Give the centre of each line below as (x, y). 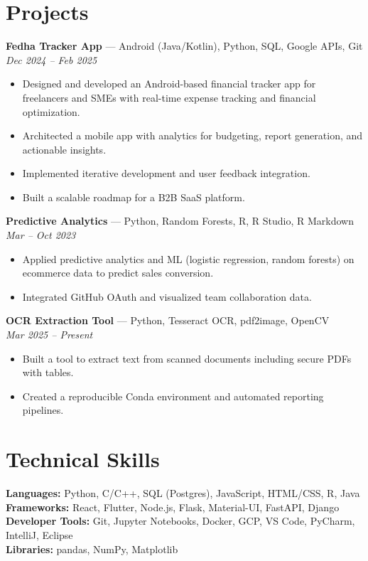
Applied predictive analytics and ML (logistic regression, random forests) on (188, 258)
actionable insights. (64, 149)
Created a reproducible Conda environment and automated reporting (173, 396)
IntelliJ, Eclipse (39, 534)
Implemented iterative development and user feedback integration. (166, 173)
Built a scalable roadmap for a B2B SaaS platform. (134, 197)
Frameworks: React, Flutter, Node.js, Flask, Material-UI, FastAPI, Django (173, 507)
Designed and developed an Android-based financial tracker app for (169, 84)
